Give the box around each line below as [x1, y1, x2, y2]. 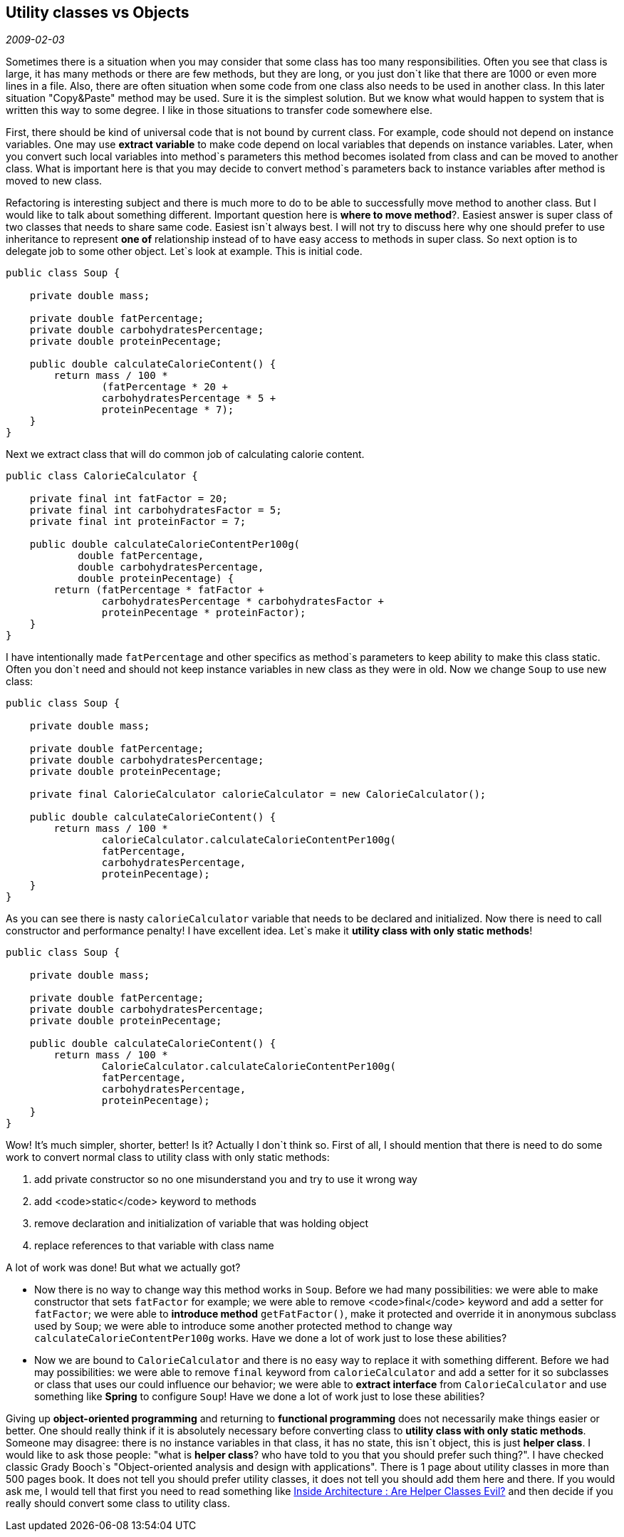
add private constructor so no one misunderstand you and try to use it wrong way [34, 1173, 417, 1186]
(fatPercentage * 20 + [101, 381, 228, 393]
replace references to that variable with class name [34, 1239, 274, 1252]
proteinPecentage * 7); [101, 404, 234, 416]
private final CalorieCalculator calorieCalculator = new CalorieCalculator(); [29, 788, 487, 801]
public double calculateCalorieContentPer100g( [29, 538, 301, 551]
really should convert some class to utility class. [6, 1497, 230, 1510]
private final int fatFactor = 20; [29, 493, 228, 505]
